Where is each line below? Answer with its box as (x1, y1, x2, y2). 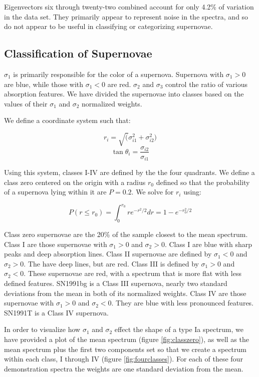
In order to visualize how (4, 324, 81, 334)
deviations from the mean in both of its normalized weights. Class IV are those (4, 287, 246, 298)
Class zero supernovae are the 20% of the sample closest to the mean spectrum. (4, 229, 248, 239)
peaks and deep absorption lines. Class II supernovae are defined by (4, 248, 212, 259)
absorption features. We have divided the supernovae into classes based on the (4, 88, 244, 99)
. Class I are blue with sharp (164, 238, 252, 249)
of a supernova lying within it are (4, 186, 107, 197)
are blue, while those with (4, 78, 84, 89)
